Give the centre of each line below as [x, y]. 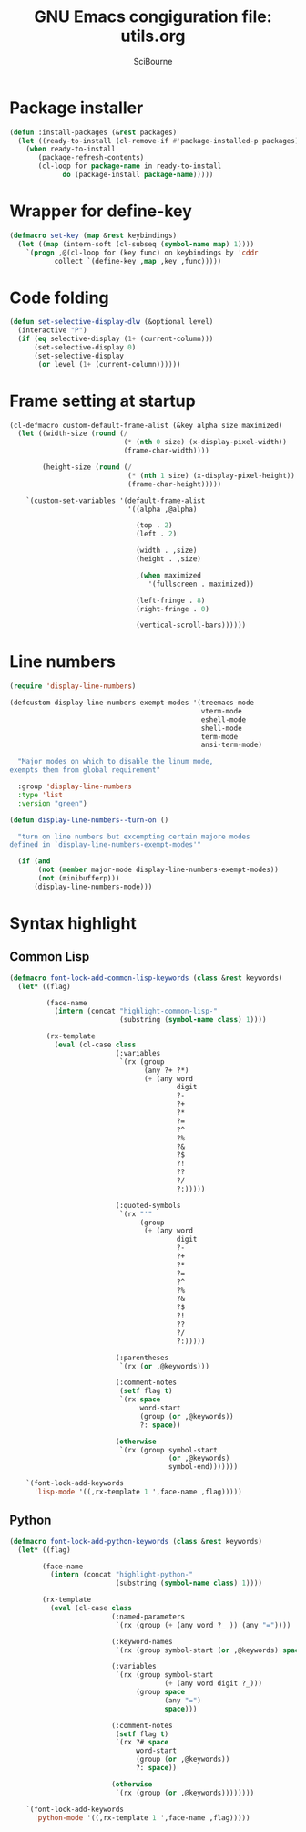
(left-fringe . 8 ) [170, 600]
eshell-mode [224, 719]
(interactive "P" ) [53, 330]
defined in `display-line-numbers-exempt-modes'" [106, 845]
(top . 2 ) [154, 526]
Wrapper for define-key [101, 211]
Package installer [76, 108]
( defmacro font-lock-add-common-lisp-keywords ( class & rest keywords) [146, 978]
